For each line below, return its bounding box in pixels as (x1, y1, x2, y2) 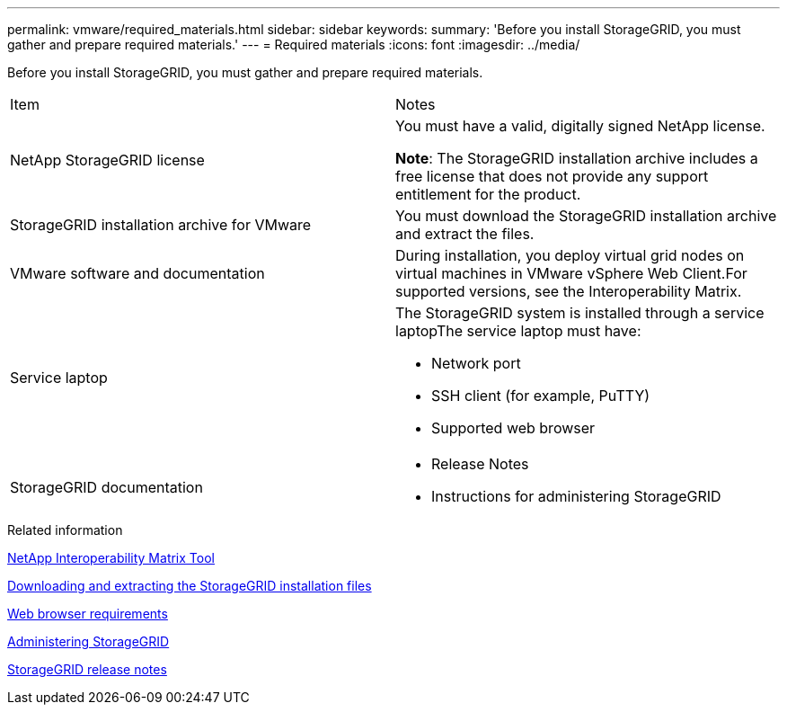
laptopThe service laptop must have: (395, 322, 641, 340)
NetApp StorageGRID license (10, 151, 205, 169)
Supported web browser (431, 419, 596, 437)
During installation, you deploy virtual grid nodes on (395, 246, 745, 264)
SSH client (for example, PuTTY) (431, 387, 650, 405)
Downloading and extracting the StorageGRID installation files (7, 578, 372, 593)
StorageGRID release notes (7, 662, 167, 677)
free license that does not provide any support (395, 167, 709, 185)
